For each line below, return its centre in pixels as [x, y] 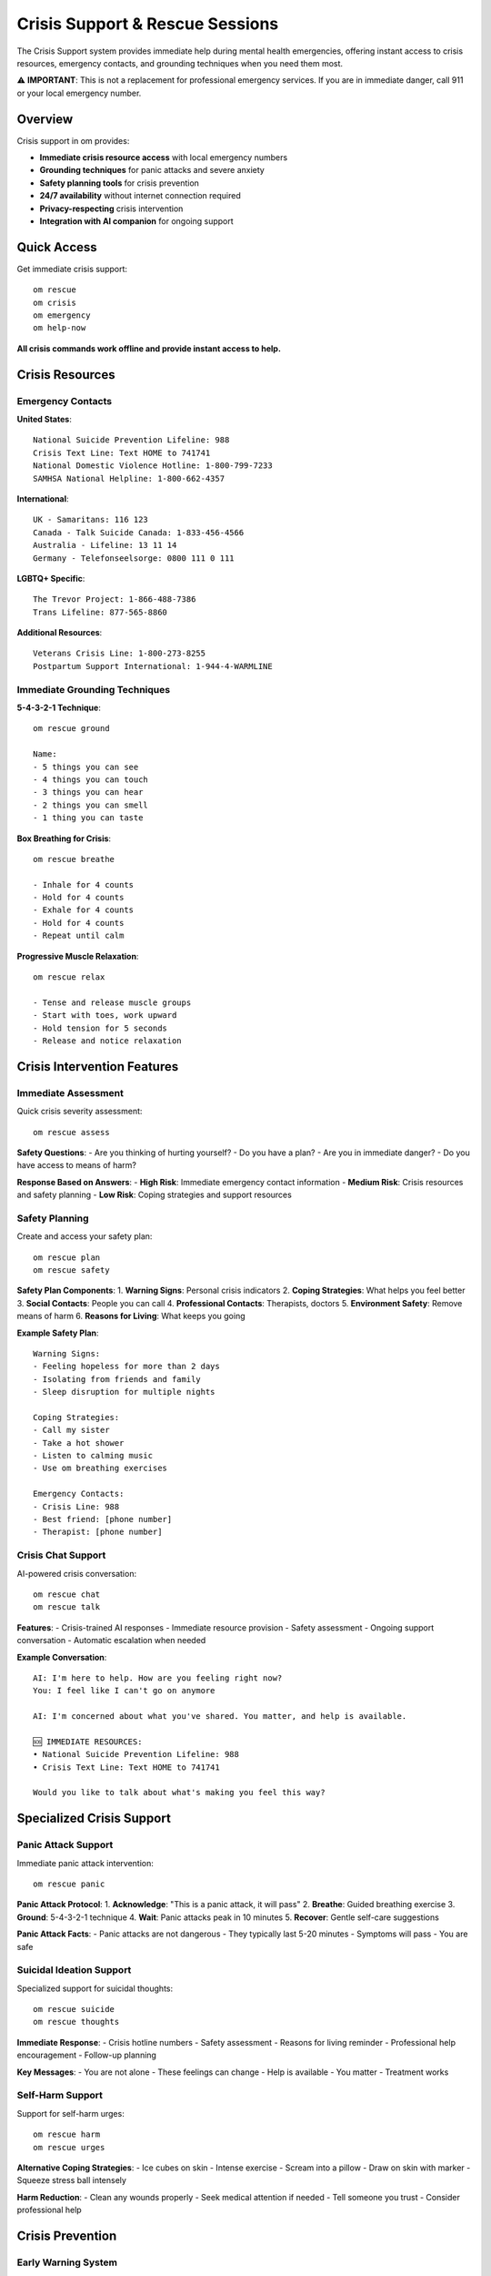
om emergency [62, 315]
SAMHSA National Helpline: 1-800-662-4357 [129, 478]
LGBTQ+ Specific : [51, 578]
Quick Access [57, 247]
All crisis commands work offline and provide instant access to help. [149, 348]
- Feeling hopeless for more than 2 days [126, 1367]
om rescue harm [67, 2134]
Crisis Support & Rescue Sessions [148, 24]
